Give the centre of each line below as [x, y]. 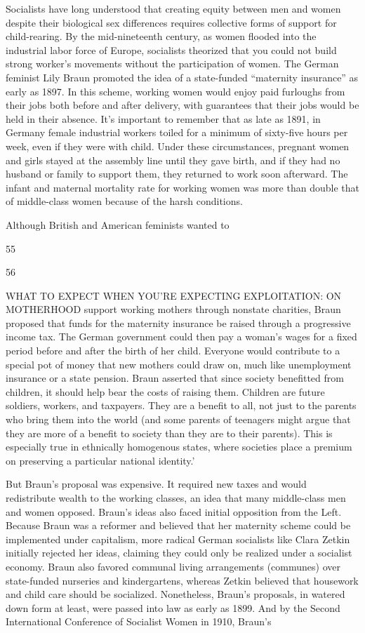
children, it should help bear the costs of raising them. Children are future [165, 391]
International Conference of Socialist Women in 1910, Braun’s [139, 621]
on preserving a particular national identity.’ [100, 460]
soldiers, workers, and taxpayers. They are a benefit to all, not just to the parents [181, 405]
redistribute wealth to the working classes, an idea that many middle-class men [176, 498]
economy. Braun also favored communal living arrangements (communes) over [173, 566]
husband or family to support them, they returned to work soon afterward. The [177, 174]
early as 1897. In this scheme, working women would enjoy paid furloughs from [175, 91]
